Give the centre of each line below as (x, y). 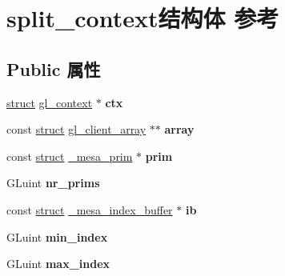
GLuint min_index (57, 236)
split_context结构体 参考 (143, 18)
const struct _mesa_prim (70, 156)
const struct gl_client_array (76, 129)
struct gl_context (50, 102)
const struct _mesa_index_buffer (90, 209)
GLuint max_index (58, 264)
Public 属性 (54, 68)
